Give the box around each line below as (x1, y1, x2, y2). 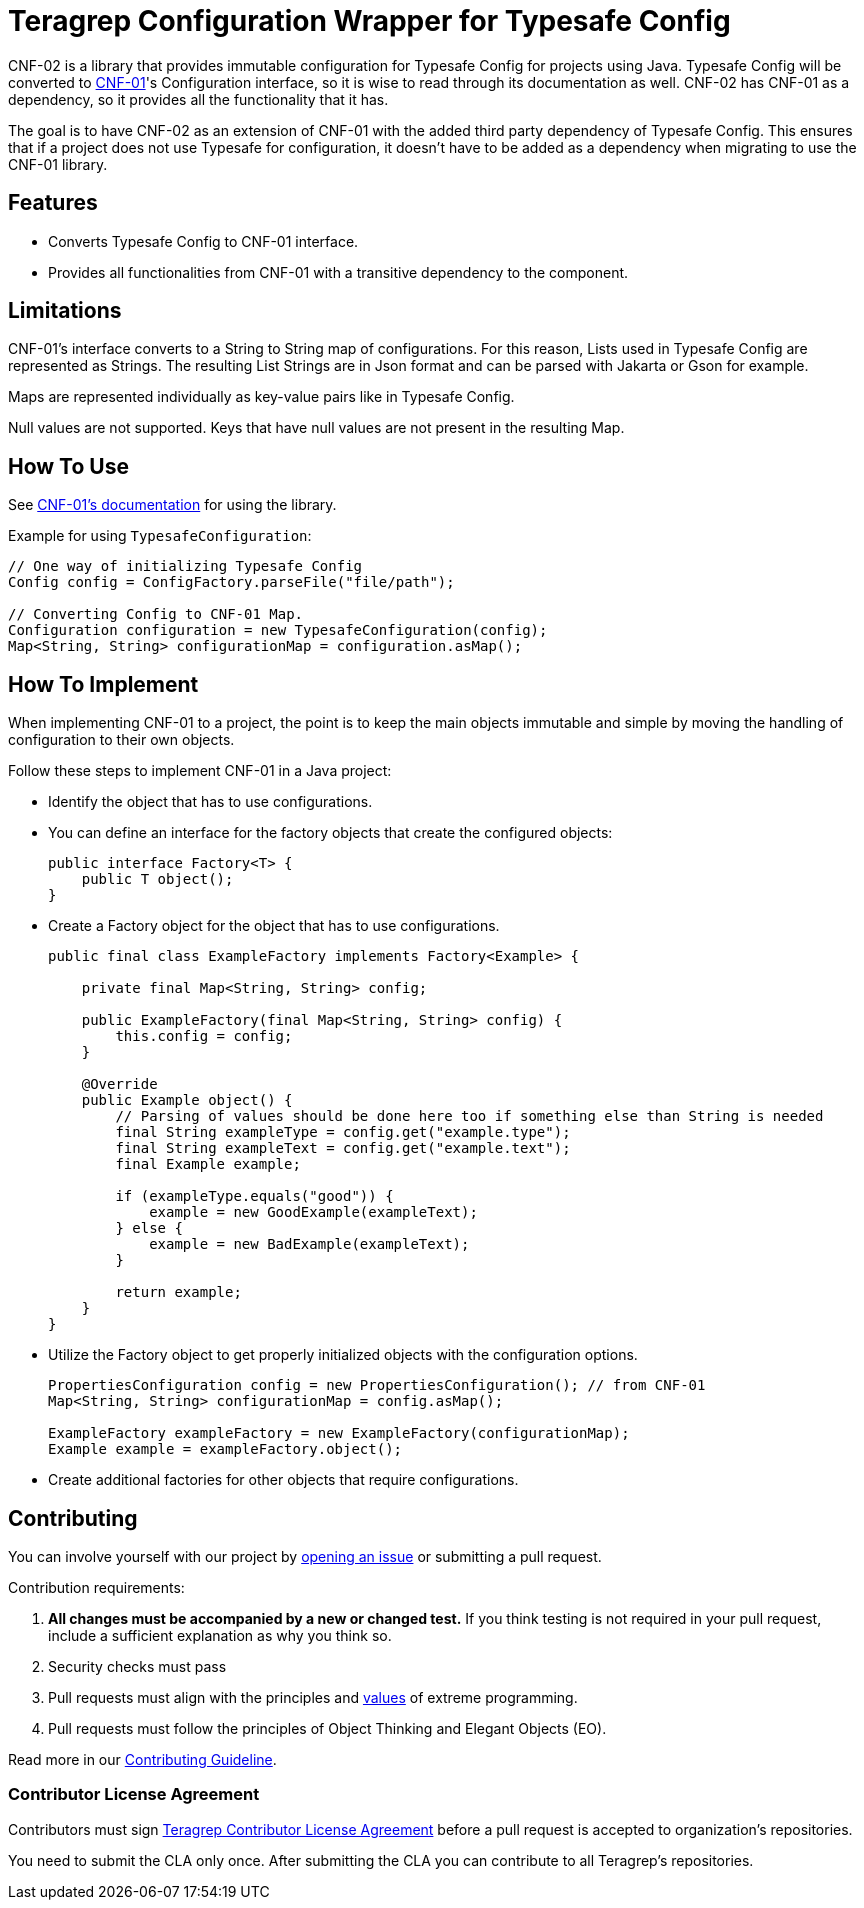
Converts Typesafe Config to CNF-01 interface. (48, 232, 359, 250)
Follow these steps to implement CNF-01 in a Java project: (8, 762, 392, 780)
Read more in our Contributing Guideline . (8, 1750, 277, 1768)
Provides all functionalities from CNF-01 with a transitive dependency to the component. (48, 263, 629, 281)
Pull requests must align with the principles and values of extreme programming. (48, 1688, 578, 1706)
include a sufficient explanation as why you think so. (48, 1626, 392, 1644)
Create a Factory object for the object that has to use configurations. (48, 917, 500, 935)
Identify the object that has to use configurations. (48, 793, 373, 811)
